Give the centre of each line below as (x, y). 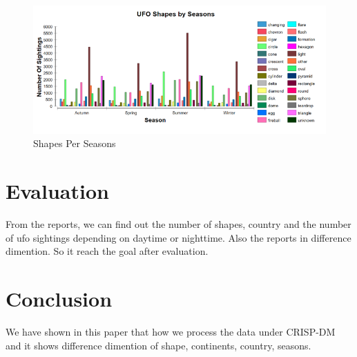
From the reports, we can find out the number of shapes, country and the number (178, 224)
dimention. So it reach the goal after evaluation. (107, 251)
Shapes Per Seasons (75, 143)
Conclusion (59, 299)
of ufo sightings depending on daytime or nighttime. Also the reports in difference (178, 237)
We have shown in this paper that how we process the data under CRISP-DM (171, 332)
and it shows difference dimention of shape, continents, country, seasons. (158, 345)
